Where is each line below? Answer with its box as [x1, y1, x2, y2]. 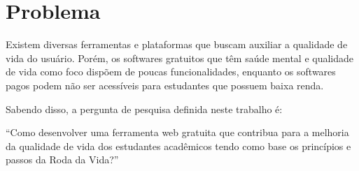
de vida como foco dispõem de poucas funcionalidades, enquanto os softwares [6, 64, 336, 79]
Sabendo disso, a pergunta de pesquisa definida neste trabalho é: [6, 101, 283, 116]
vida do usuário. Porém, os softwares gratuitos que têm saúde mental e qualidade [6, 50, 354, 65]
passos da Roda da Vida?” [6, 152, 119, 167]
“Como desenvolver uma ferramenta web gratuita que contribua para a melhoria [6, 125, 349, 140]
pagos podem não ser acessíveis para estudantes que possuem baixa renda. [6, 77, 324, 92]
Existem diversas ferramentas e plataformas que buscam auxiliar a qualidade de [6, 37, 348, 52]
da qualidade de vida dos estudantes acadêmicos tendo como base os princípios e [6, 138, 351, 153]
